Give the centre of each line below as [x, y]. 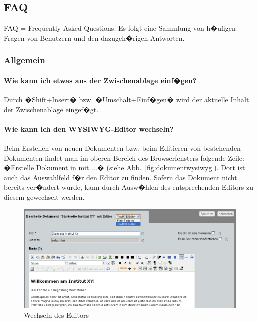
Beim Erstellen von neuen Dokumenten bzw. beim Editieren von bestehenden [122, 148]
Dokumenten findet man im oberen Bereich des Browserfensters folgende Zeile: [124, 158]
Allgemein [25, 60]
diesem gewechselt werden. [44, 197]
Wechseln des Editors [56, 315]
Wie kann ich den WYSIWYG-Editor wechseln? [89, 129]
